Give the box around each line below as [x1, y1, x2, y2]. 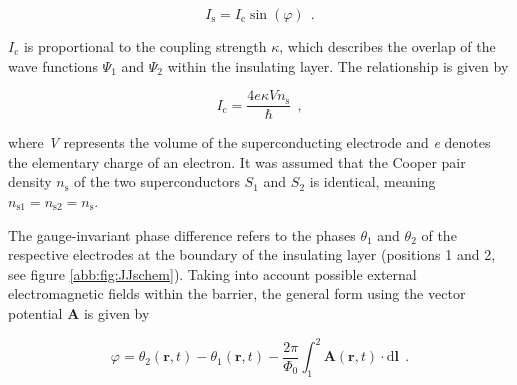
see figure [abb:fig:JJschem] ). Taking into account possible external [8, 263, 417, 284]
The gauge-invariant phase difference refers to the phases [8, 224, 356, 245]
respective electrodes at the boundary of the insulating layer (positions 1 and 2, [8, 244, 496, 265]
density [8, 171, 52, 192]
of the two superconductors [74, 171, 240, 192]
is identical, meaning [309, 171, 436, 192]
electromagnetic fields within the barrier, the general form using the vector [8, 283, 466, 304]
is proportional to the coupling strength [23, 36, 267, 56]
